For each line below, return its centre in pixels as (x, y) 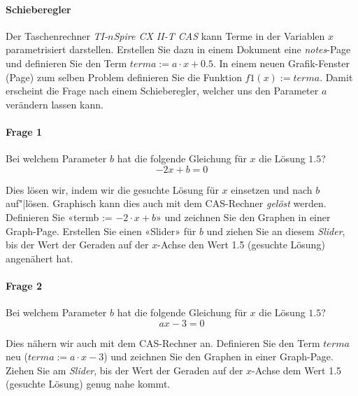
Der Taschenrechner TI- (57, 35)
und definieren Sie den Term (66, 63)
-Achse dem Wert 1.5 (297, 370)
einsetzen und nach (272, 189)
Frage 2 (24, 285)
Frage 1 (24, 131)
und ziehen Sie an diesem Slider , (276, 231)
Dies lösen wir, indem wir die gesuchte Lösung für (112, 189)
